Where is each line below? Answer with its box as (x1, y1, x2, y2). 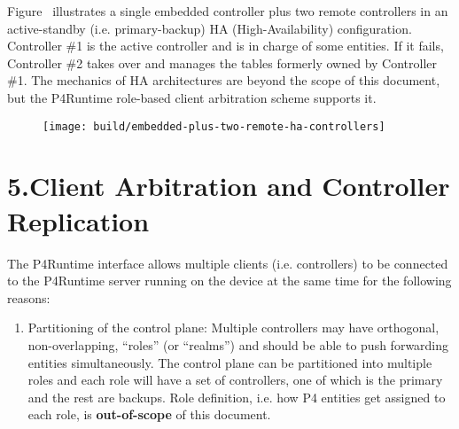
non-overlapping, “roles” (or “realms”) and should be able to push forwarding (27, 335, 449, 354)
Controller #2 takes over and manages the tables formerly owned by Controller (7, 53, 438, 72)
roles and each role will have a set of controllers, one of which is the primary (27, 370, 443, 389)
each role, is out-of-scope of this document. (27, 405, 271, 424)
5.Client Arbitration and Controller (7, 168, 450, 204)
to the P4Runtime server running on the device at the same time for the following (7, 271, 452, 290)
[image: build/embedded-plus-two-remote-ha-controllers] (43, 120, 385, 133)
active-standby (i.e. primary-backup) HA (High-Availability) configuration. (7, 19, 412, 37)
